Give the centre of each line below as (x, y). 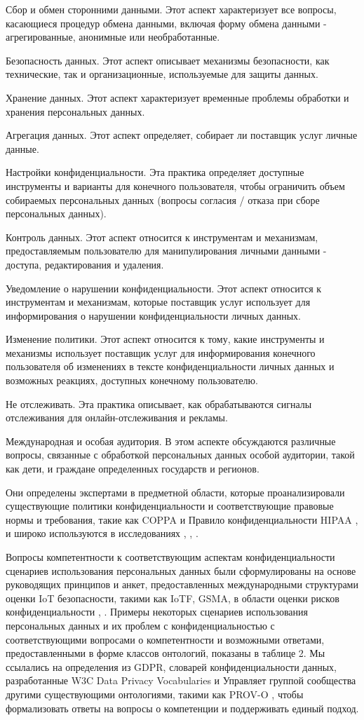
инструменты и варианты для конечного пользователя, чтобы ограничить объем (175, 185)
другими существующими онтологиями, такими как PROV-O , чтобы (155, 694)
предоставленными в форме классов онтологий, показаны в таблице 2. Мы (166, 653)
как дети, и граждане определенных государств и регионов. (133, 469)
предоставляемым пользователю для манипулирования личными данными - (166, 251)
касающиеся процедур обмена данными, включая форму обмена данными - (166, 23)
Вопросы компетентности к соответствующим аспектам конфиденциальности (170, 557)
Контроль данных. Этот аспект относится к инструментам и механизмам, (162, 237)
